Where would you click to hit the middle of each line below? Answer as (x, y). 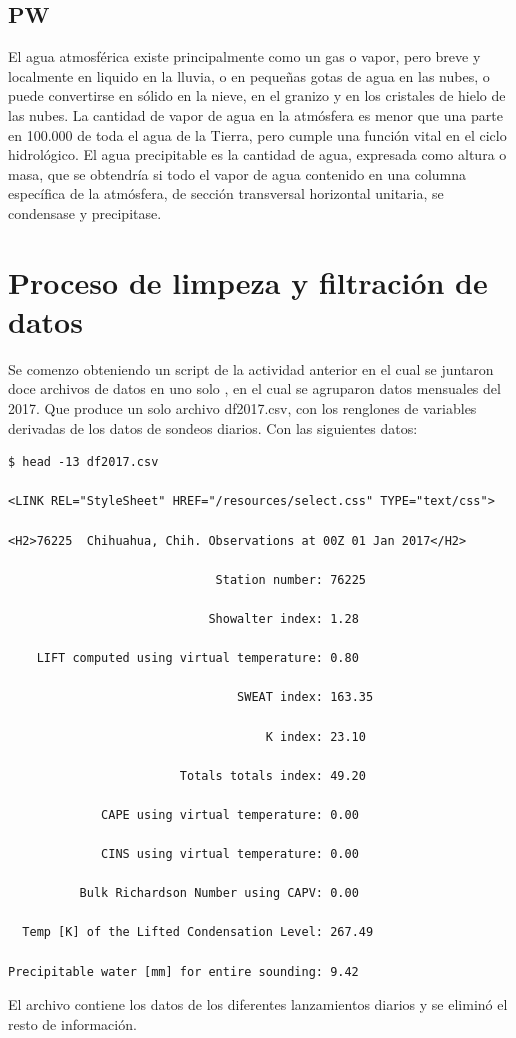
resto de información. (72, 1023)
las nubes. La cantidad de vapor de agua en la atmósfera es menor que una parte (255, 114)
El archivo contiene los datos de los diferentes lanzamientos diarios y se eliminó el (258, 1004)
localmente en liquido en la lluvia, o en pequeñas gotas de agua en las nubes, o (249, 75)
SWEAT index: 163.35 (305, 697)
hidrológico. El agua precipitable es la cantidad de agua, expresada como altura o (257, 154)
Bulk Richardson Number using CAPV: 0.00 (219, 893)
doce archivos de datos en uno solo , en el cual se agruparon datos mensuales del (254, 388)
